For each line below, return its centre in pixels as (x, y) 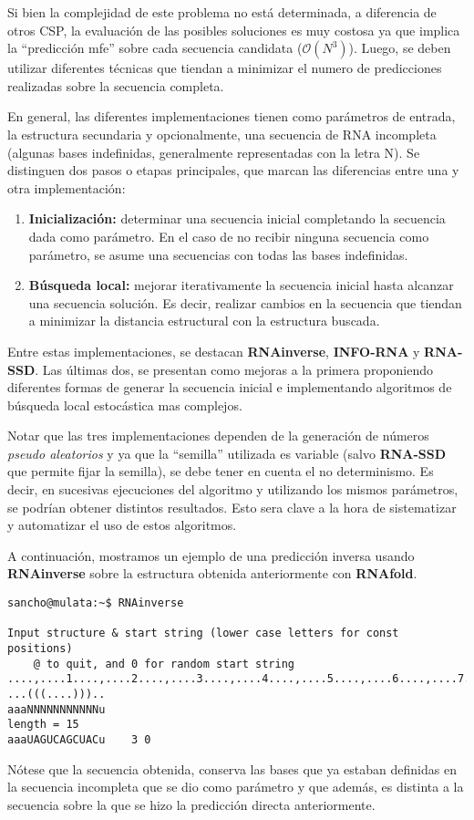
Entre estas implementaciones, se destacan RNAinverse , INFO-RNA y (214, 351)
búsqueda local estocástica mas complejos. (125, 405)
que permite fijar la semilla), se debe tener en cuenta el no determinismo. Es (221, 471)
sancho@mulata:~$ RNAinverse (96, 603)
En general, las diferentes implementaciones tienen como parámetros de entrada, (232, 116)
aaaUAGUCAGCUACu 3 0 (79, 739)
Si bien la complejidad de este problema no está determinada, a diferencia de (222, 12)
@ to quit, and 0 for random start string (164, 664)
